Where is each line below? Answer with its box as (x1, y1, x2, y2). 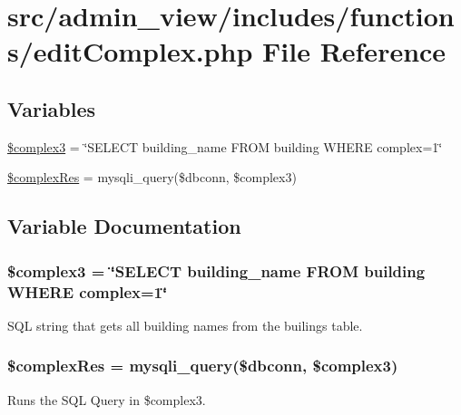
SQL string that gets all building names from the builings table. (7, 315, 363, 334)
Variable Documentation (7, 212, 241, 240)
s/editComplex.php (7, 33, 253, 70)
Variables (7, 94, 96, 122)
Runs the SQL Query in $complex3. (7, 390, 206, 409)
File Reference (262, 33, 446, 70)
